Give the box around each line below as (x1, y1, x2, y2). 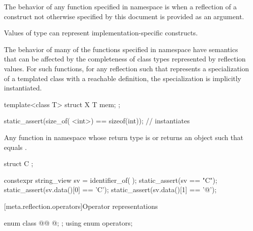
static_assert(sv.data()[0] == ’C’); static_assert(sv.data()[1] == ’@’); (4, 184, 217, 195)
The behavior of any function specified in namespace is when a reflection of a (4, 1, 237, 11)
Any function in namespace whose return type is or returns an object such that (4, 132, 244, 142)
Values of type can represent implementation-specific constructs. (4, 28, 198, 38)
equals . (4, 142, 27, 152)
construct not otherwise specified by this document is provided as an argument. (4, 11, 244, 21)
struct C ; (4, 158, 34, 169)
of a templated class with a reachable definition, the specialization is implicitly (4, 73, 242, 83)
